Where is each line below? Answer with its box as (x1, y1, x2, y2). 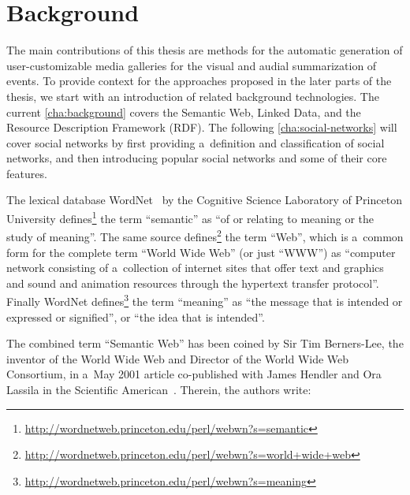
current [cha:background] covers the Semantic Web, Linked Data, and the (6, 103, 361, 120)
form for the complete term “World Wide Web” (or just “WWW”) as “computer (6, 244, 396, 260)
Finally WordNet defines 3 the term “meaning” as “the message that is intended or (6, 291, 403, 309)
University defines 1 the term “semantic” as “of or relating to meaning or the (6, 208, 374, 226)
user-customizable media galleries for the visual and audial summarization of (6, 57, 377, 73)
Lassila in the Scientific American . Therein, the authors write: (6, 381, 311, 397)
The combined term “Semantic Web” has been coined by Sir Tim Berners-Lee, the (6, 335, 404, 352)
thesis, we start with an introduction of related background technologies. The (6, 87, 379, 104)
